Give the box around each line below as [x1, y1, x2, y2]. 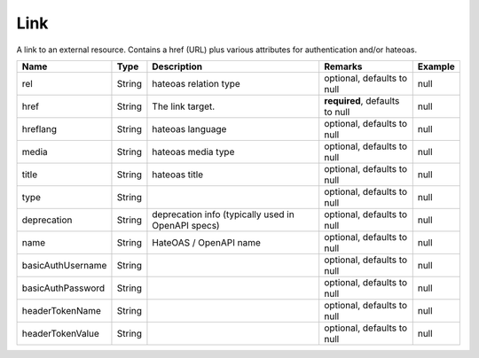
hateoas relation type [152, 77, 241, 89]
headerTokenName [21, 304, 102, 316]
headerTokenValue [21, 327, 99, 339]
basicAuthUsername [21, 259, 107, 271]
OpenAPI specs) [152, 219, 221, 231]
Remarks [324, 60, 363, 73]
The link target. [152, 100, 216, 113]
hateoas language [152, 122, 227, 135]
